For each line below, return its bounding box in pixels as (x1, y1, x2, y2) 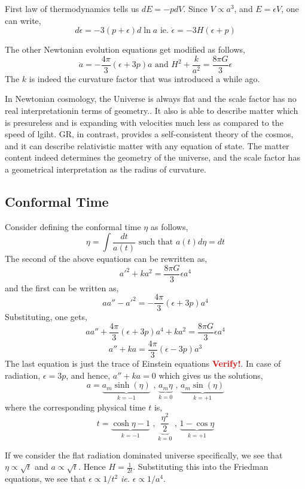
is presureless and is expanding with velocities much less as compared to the (5, 116, 283, 128)
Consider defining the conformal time (5, 220, 141, 233)
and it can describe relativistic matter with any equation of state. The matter (5, 139, 289, 152)
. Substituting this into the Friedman (133, 460, 269, 473)
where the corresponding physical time (5, 400, 146, 413)
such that (138, 238, 173, 247)
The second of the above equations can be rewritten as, (5, 252, 208, 264)
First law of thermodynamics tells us (5, 2, 139, 14)
